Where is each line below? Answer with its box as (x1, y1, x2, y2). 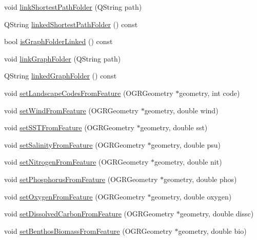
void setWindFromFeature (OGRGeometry (4, 105, 139, 115)
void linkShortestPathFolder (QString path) (4, 2, 142, 12)
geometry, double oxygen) (151, 191, 232, 202)
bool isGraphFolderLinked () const (4, 36, 113, 47)
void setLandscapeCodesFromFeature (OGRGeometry (4, 87, 173, 98)
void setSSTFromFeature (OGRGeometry (4, 122, 134, 133)
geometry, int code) (179, 87, 240, 98)
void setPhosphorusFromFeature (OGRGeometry (4, 173, 158, 184)
